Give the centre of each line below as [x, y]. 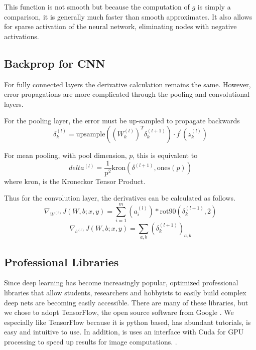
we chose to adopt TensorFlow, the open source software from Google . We [119, 312]
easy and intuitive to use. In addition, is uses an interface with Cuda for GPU [124, 332]
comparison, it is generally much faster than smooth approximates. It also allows [128, 16]
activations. [22, 36]
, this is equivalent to [165, 155]
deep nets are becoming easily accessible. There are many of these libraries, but [126, 302]
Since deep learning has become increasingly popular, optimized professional [121, 283]
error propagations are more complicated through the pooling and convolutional [127, 94]
